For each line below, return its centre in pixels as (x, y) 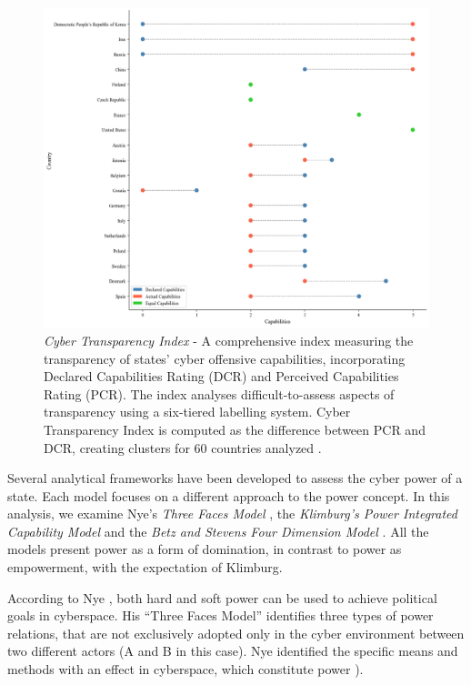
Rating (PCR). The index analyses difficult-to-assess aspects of (219, 393)
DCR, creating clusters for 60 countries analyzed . (183, 447)
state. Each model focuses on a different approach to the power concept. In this (229, 495)
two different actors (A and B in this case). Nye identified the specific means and (233, 651)
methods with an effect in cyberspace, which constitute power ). (185, 669)
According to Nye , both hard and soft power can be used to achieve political (222, 597)
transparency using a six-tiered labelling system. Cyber (197, 412)
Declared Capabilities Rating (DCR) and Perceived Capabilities (221, 376)
